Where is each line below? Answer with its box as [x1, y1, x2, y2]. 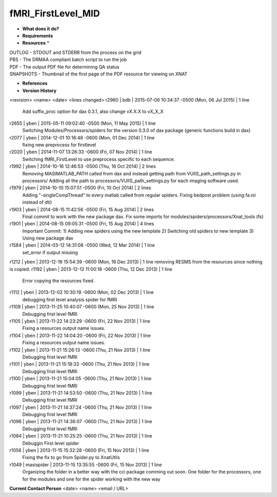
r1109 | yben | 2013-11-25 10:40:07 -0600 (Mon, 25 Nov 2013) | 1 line [9, 304, 154, 310]
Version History [22, 87, 56, 93]
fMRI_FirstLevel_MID [9, 8, 100, 19]
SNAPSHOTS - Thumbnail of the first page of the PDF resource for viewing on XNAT [9, 71, 188, 77]
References [22, 80, 48, 87]
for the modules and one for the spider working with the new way [22, 476, 161, 482]
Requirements [22, 32, 53, 38]
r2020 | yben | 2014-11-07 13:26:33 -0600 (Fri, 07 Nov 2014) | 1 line [9, 149, 152, 155]
